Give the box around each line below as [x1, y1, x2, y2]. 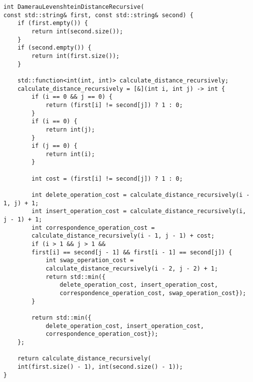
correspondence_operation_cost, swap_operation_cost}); [59, 289, 246, 297]
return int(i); [45, 150, 95, 158]
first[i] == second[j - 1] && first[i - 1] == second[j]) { [31, 248, 232, 256]
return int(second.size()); [31, 27, 123, 35]
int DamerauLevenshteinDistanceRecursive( [3, 3, 144, 10]
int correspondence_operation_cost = [31, 224, 155, 231]
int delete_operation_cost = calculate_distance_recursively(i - [31, 191, 250, 199]
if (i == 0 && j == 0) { [31, 93, 112, 101]
